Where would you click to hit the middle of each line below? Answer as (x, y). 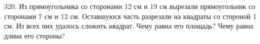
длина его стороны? (35, 35)
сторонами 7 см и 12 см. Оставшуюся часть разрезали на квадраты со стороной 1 (131, 16)
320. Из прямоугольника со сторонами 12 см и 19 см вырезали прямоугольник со (130, 6)
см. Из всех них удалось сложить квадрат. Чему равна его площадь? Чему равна (129, 26)
